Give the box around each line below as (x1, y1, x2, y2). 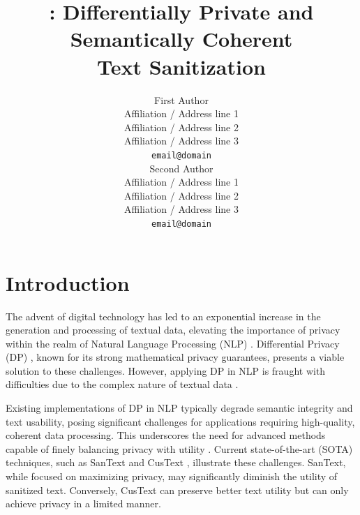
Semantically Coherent (70, 24, 293, 53)
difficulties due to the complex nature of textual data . (6, 377, 239, 391)
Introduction (6, 268, 130, 297)
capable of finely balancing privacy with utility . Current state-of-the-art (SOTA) (6, 441, 353, 456)
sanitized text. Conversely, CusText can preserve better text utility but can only (6, 482, 349, 497)
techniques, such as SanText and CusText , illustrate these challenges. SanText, (6, 455, 346, 470)
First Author (154, 92, 209, 107)
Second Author (149, 161, 213, 175)
